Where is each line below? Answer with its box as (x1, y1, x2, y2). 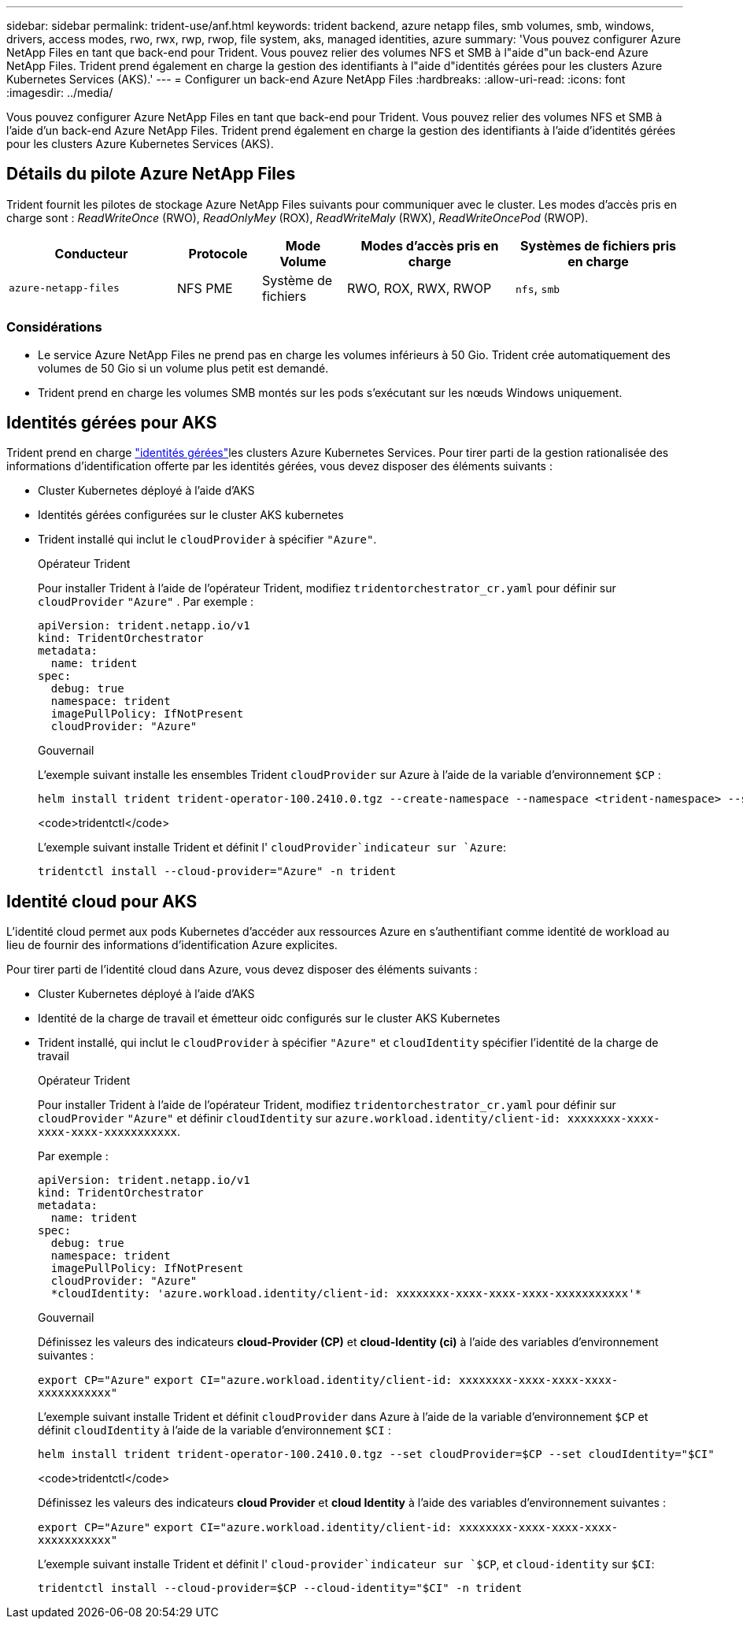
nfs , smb (516, 280, 560, 296)
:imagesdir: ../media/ (6, 86, 113, 99)
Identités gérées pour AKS (6, 413, 217, 433)
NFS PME (177, 280, 233, 296)
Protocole (188, 245, 248, 262)
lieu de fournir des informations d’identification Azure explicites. (6, 938, 338, 952)
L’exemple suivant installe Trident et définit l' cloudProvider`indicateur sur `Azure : (38, 840, 507, 855)
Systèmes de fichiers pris (520, 237, 676, 254)
